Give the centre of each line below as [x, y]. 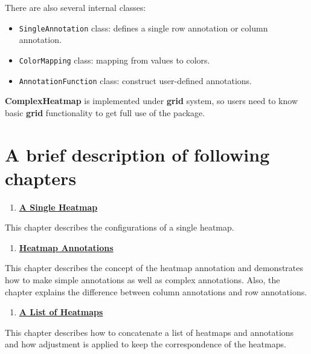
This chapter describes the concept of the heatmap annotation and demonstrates [154, 268]
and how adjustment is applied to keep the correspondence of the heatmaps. [146, 344]
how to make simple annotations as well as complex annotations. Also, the [143, 280]
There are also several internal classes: [75, 7]
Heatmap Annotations [66, 247]
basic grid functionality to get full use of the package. [105, 112]
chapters [41, 178]
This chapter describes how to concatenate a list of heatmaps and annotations [149, 332]
